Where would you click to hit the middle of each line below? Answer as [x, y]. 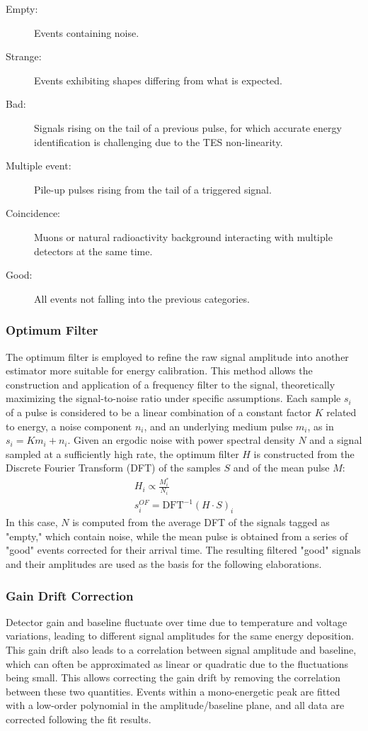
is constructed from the [304, 453]
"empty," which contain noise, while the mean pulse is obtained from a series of [177, 536]
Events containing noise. [87, 32]
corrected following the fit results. [79, 719]
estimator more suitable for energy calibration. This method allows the [159, 370]
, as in [321, 426]
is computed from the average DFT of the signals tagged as [201, 522]
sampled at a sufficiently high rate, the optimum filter [122, 453]
